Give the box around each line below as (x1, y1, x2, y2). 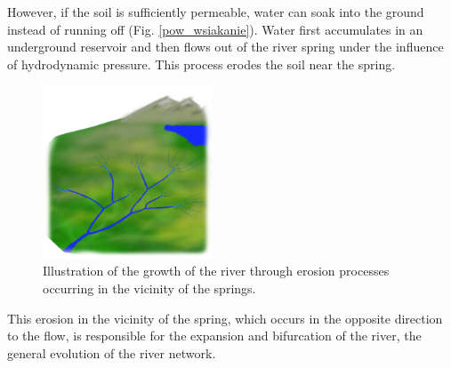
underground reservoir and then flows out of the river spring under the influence (7, 37, 444, 56)
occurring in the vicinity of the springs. (43, 278, 256, 297)
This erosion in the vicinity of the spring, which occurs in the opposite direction (7, 308, 443, 327)
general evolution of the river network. (7, 343, 216, 362)
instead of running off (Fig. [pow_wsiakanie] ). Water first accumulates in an (7, 20, 423, 38)
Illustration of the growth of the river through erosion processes (43, 261, 390, 280)
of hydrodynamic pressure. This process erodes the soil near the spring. (7, 54, 396, 73)
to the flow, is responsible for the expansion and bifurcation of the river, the (7, 326, 422, 345)
